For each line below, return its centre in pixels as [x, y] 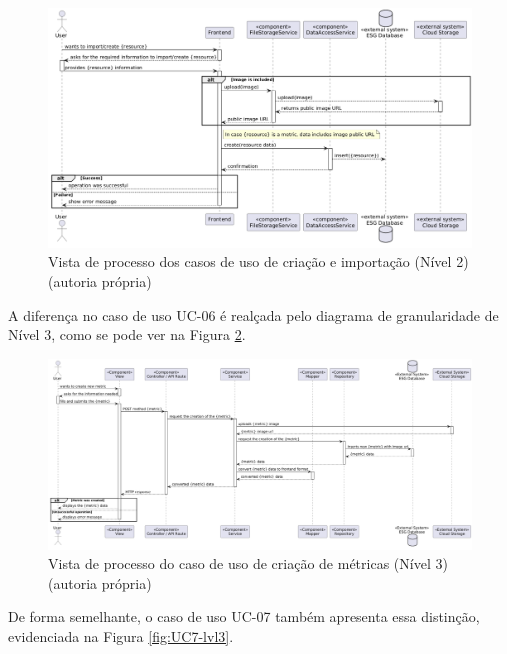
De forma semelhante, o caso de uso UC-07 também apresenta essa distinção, [244, 616]
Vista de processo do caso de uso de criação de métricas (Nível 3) [248, 563]
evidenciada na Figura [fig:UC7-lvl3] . [121, 635]
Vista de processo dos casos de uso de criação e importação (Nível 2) [258, 261]
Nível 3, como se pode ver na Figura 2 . [127, 334]
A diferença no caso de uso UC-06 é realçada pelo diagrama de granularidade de [253, 314]
